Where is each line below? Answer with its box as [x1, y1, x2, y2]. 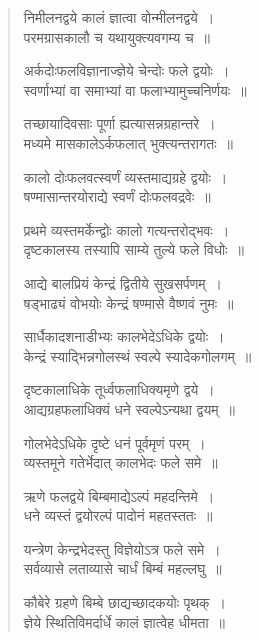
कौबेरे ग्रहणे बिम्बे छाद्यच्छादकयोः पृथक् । [23, 592, 227, 613]
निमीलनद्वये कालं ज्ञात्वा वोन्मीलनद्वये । [23, 7, 215, 27]
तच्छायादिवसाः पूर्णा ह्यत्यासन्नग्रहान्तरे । [23, 113, 216, 134]
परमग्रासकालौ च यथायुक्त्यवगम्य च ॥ [23, 26, 211, 47]
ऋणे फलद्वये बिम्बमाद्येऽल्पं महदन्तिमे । [23, 485, 215, 506]
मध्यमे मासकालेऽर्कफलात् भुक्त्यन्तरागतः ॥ [23, 132, 234, 153]
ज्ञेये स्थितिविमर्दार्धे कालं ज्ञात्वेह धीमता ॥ [23, 611, 226, 632]
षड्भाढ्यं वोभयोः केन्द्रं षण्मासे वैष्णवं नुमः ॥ [23, 292, 234, 313]
